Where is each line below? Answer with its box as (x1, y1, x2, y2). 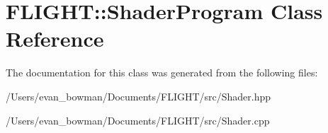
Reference (6, 24, 104, 53)
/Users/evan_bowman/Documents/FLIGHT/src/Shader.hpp (6, 88, 271, 103)
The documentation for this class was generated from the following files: (6, 65, 318, 80)
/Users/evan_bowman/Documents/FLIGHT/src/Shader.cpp (6, 112, 270, 127)
